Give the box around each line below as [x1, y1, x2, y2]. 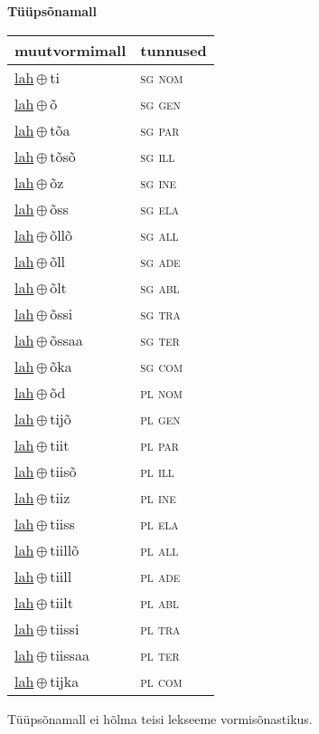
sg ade [140, 250, 181, 272]
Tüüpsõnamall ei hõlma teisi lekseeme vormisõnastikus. [7, 709, 313, 728]
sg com [140, 355, 183, 377]
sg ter [140, 329, 180, 350]
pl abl [140, 591, 179, 613]
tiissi [50, 617, 80, 639]
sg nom [140, 66, 183, 88]
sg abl [140, 276, 180, 298]
